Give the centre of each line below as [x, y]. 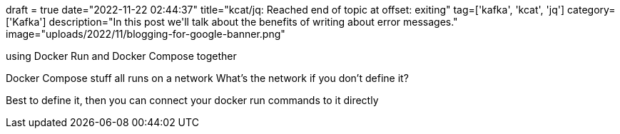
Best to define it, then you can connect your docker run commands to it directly [192, 100]
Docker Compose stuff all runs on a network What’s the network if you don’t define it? [207, 78]
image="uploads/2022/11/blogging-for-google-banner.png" [146, 34]
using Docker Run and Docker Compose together [121, 56]
